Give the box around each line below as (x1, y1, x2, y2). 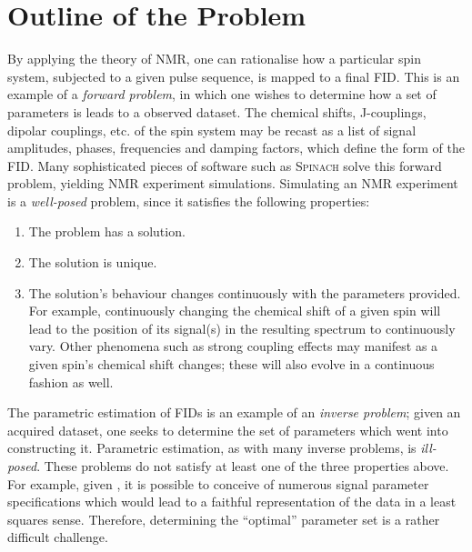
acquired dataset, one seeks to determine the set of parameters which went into (7, 420, 448, 439)
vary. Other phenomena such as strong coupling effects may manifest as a (28, 336, 438, 356)
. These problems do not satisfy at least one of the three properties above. (36, 457, 449, 475)
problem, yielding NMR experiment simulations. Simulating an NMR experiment (7, 174, 458, 193)
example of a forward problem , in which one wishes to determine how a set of (7, 85, 437, 104)
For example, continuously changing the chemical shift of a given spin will (28, 301, 441, 320)
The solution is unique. (28, 253, 157, 272)
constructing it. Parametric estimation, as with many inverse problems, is (7, 438, 417, 457)
